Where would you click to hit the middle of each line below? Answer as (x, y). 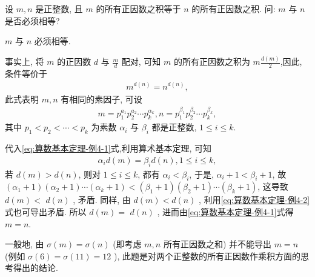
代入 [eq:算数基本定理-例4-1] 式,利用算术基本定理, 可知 (108, 148)
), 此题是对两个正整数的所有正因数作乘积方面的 (207, 255)
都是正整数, (174, 127)
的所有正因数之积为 (212, 62)
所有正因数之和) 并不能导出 (217, 244)
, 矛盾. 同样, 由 (102, 200)
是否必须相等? (32, 20)
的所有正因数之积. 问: (234, 8)
